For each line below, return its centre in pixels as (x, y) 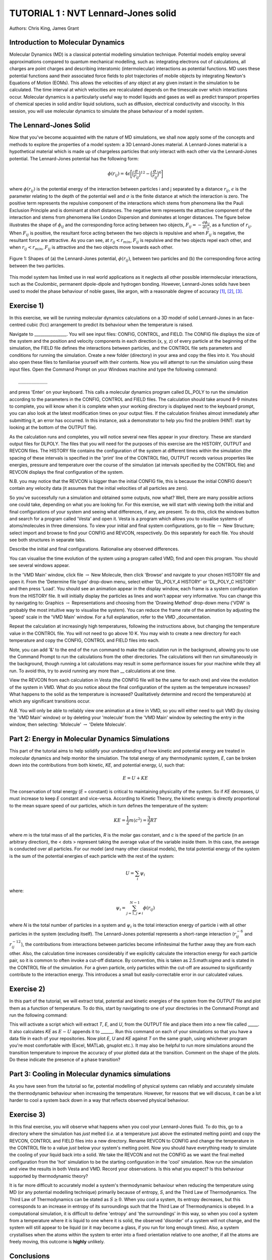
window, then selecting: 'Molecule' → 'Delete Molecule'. (68, 724)
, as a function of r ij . (231, 226)
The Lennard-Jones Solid (50, 125)
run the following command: (39, 1015)
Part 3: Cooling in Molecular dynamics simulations (90, 1074)
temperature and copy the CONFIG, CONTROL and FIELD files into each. (84, 641)
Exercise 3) (27, 1115)
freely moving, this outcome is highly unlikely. (57, 1242)
